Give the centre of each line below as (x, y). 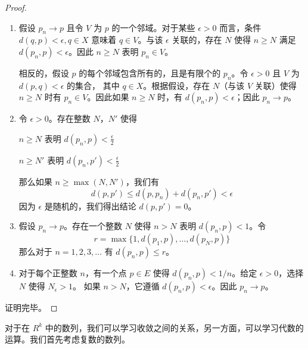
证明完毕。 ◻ (31, 308)
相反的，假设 (44, 72)
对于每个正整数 (48, 273)
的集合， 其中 (93, 85)
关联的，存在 (197, 40)
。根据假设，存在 (177, 85)
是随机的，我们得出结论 (90, 206)
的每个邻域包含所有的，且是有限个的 (150, 72)
